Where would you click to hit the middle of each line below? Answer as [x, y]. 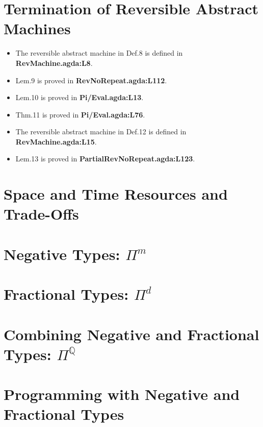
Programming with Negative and [122, 394]
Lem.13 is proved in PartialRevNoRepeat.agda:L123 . [105, 159]
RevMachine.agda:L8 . [54, 63]
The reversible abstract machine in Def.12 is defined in [101, 132]
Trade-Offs [41, 214]
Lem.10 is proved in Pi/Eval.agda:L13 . [80, 97]
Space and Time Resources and [116, 194]
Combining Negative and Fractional [131, 334]
